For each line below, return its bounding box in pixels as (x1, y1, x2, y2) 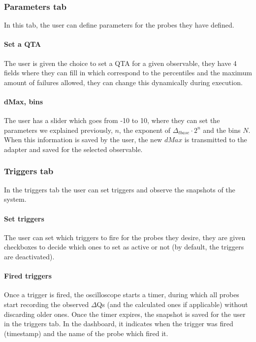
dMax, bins (4, 96, 43, 106)
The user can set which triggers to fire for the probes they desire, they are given (4, 232, 246, 242)
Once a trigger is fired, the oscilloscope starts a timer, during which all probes (4, 289, 239, 300)
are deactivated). (4, 251, 55, 261)
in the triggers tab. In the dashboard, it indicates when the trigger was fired (4, 318, 233, 329)
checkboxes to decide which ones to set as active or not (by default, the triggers (4, 242, 244, 252)
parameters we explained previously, (4, 124, 113, 135)
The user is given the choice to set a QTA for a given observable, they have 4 (4, 58, 237, 68)
